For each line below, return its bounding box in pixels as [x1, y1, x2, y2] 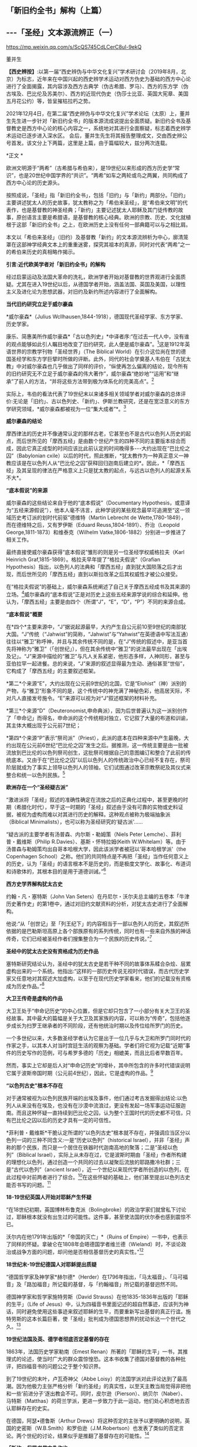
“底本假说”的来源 [6, 487, 48, 494]
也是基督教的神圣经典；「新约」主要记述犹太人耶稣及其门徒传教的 [21, 207, 178, 214]
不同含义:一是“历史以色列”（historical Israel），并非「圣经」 [42, 1137, 185, 1144]
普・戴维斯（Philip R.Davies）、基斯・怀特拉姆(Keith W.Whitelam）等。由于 [6, 838, 186, 845]
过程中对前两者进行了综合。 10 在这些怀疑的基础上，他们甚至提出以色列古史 [11, 1173, 191, 1180]
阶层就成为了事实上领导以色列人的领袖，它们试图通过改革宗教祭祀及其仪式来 [6, 764, 191, 771]
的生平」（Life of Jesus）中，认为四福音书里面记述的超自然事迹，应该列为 [6, 1300, 184, 1308]
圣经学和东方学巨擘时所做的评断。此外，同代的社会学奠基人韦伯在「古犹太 [11, 355, 191, 362]
